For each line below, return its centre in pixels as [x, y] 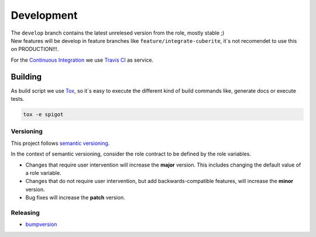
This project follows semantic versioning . [60, 143]
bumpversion [41, 224]
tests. [18, 99]
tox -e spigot [43, 114]
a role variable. [43, 172]
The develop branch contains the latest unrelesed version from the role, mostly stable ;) [118, 33]
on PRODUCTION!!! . [35, 49]
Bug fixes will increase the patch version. [75, 198]
